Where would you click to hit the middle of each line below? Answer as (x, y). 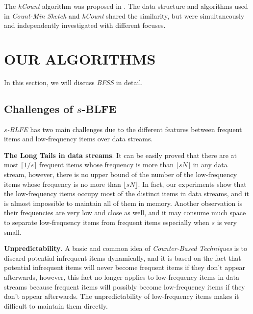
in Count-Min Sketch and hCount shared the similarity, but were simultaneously (124, 15)
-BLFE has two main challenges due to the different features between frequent (125, 129)
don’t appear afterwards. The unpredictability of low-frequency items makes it (122, 296)
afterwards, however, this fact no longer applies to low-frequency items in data (122, 277)
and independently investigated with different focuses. (85, 25)
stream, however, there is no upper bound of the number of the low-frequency (121, 174)
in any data (210, 165)
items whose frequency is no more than (63, 184)
